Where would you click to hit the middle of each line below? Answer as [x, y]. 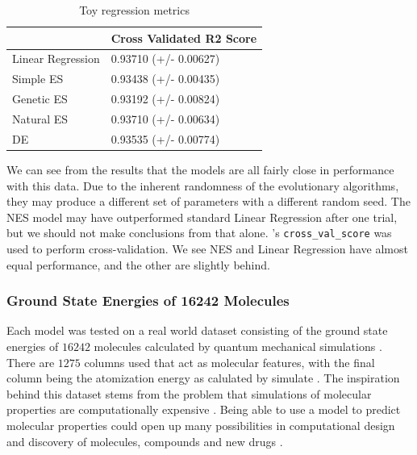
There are [31, 362]
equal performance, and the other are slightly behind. [138, 264]
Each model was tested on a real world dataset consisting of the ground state [197, 330]
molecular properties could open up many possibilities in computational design [201, 425]
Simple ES [38, 79]
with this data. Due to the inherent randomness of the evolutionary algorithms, [203, 185]
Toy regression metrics [134, 10]
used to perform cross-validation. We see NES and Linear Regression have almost [207, 248]
